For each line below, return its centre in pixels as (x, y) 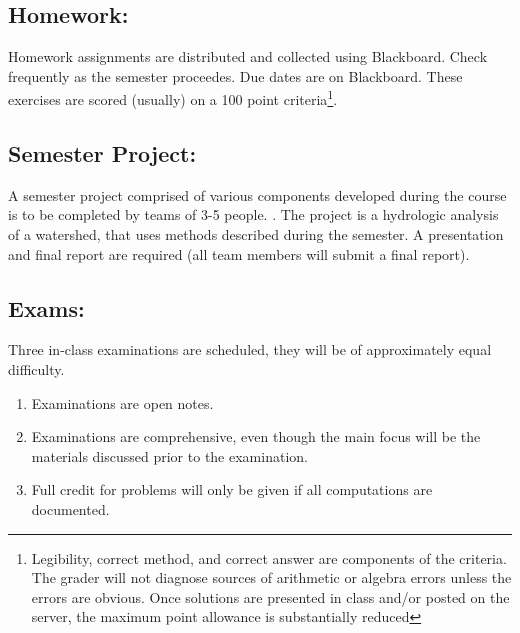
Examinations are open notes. (122, 402)
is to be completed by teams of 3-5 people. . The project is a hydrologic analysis (253, 214)
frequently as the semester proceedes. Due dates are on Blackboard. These (235, 75)
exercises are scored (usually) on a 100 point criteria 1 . (173, 98)
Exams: (46, 307)
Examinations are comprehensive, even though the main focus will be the (256, 436)
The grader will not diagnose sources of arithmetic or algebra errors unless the (271, 577)
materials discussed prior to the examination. (169, 455)
